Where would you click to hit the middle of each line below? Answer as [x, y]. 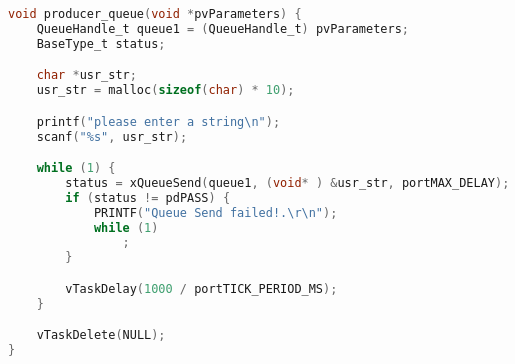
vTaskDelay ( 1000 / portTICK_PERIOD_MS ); [201, 288]
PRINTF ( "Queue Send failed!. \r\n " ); [215, 212]
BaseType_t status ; [101, 43]
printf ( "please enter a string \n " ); [158, 121]
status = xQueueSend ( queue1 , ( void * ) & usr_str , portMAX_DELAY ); [287, 182]
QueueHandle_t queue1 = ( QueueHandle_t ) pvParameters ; [222, 28]
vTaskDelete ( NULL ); [101, 335]
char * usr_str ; [86, 75]
